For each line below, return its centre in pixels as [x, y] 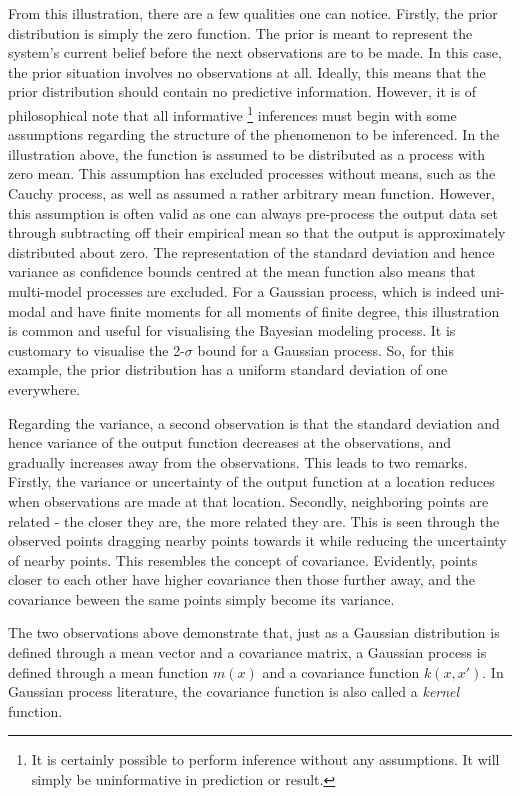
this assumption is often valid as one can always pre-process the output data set [253, 212]
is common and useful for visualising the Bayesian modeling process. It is [232, 330]
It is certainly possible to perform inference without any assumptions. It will [265, 759]
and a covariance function [341, 671]
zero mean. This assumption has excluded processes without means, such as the [252, 173]
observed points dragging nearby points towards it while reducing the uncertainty [257, 540]
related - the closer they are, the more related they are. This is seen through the [254, 520]
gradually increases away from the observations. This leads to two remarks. [238, 461]
